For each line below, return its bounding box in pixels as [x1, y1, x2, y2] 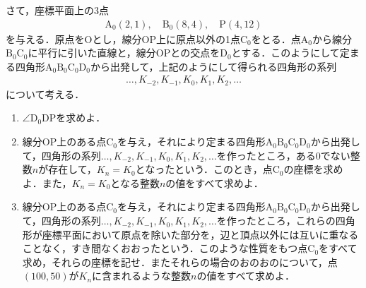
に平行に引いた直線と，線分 [28, 45, 156, 60]
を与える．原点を [6, 31, 85, 46]
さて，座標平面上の [6, 3, 95, 17]
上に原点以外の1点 [155, 31, 240, 46]
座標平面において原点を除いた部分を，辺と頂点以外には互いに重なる [42, 227, 359, 241]
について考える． [6, 86, 85, 101]
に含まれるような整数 [92, 268, 191, 283]
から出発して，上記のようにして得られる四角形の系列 [90, 59, 337, 73]
